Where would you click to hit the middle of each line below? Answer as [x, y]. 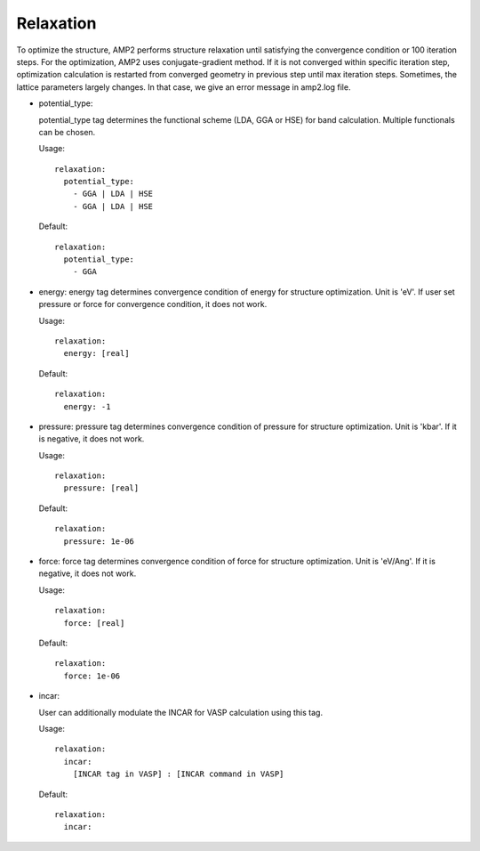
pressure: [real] [101, 488]
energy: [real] [96, 353]
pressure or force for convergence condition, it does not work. [153, 304]
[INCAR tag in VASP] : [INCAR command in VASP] [178, 774]
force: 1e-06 [92, 676]
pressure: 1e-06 [99, 541]
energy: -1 [87, 406]
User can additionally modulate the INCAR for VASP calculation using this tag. [181, 712]
